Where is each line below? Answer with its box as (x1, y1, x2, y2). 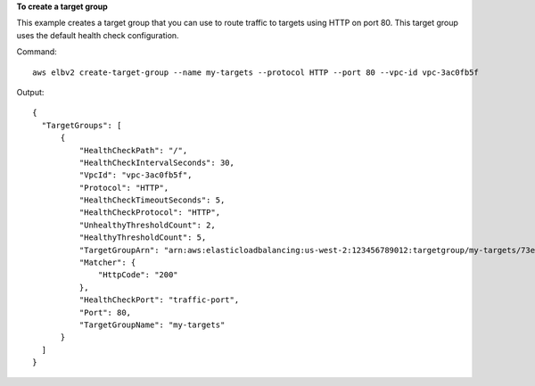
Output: (16, 86, 45, 97)
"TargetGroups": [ (41, 120, 122, 130)
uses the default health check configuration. (16, 29, 179, 40)
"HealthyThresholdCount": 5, (78, 233, 207, 242)
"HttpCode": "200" (98, 270, 178, 280)
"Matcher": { (78, 258, 136, 267)
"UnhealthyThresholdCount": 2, (78, 219, 216, 230)
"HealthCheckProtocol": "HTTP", (78, 208, 221, 218)
